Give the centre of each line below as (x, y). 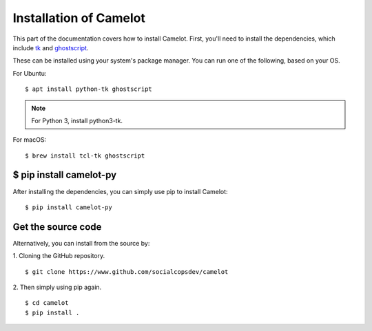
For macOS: (30, 140)
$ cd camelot (47, 303)
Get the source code (57, 227)
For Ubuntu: (30, 73)
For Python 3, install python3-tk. (77, 120)
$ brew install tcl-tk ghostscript (85, 156)
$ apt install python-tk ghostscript (89, 89)
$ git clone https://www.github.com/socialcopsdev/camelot (127, 271)
